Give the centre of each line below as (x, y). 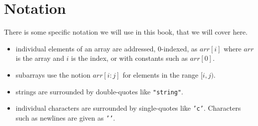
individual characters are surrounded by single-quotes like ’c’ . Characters (128, 108)
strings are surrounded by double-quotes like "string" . (99, 91)
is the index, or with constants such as (129, 58)
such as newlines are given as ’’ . (65, 117)
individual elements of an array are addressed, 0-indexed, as (106, 48)
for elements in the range (161, 74)
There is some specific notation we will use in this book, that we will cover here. (126, 32)
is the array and (40, 58)
